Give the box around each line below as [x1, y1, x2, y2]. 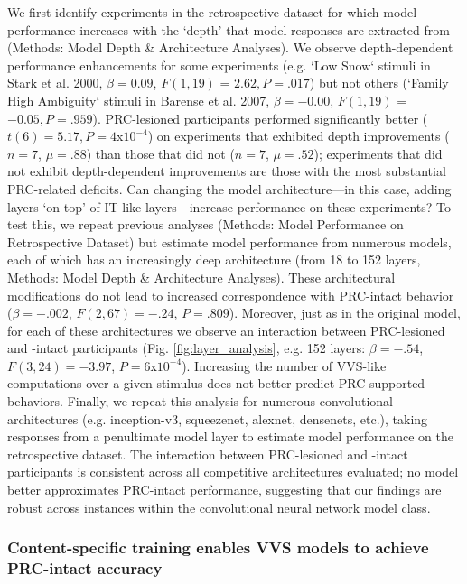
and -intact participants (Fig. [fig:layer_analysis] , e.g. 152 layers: [7, 338, 366, 357]
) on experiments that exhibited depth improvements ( [147, 126, 450, 145]
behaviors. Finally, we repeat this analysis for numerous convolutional [7, 392, 393, 411]
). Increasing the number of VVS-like [182, 356, 387, 375]
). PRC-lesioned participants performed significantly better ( [92, 108, 428, 127]
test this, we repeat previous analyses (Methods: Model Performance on [7, 215, 404, 234]
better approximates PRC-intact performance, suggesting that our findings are [7, 480, 442, 499]
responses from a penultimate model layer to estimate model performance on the [7, 427, 453, 446]
